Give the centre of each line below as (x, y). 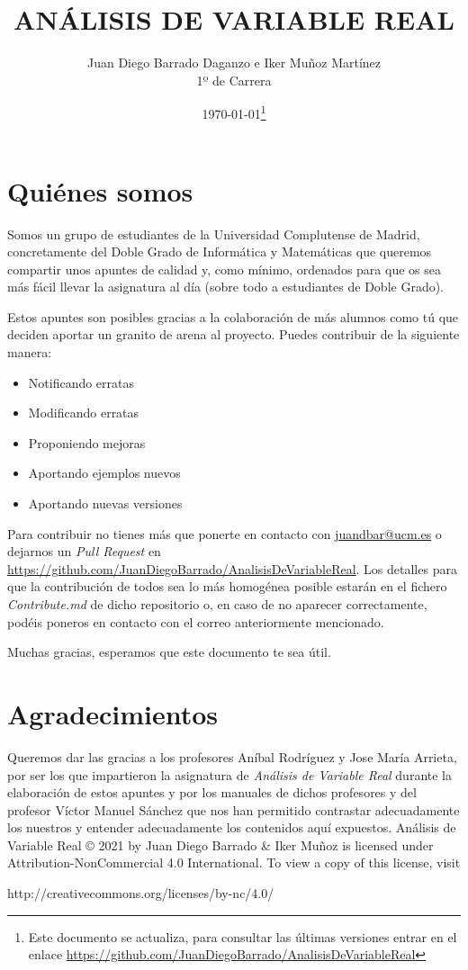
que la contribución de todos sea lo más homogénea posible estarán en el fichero (227, 586)
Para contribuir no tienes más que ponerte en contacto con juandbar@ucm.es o (225, 533)
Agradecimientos (113, 713)
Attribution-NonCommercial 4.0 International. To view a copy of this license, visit (234, 862)
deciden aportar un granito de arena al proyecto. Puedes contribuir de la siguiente (234, 334)
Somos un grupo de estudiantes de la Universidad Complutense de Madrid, (214, 234)
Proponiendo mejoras (87, 442)
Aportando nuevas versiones (105, 503)
